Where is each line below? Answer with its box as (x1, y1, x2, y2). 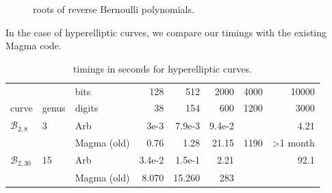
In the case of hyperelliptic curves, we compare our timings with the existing (5, 25, 327, 39)
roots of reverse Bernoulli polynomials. (33, 2, 194, 16)
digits (75, 101, 99, 115)
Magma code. (5, 38, 62, 53)
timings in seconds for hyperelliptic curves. (73, 61, 252, 75)
